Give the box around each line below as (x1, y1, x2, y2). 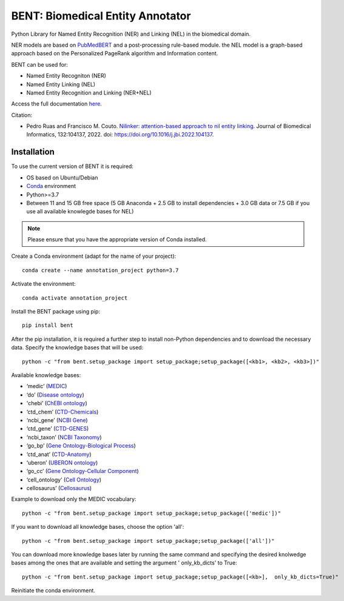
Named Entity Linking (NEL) (26, 81, 96, 88)
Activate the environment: (11, 280, 76, 287)
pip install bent (22, 322, 73, 329)
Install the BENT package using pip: (11, 308, 100, 315)
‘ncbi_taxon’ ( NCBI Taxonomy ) (26, 434, 103, 441)
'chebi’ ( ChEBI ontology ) (26, 400, 87, 407)
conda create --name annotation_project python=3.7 (22, 267, 179, 274)
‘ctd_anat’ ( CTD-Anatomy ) (26, 451, 92, 458)
